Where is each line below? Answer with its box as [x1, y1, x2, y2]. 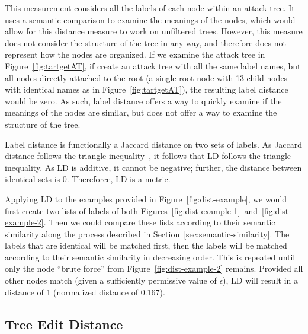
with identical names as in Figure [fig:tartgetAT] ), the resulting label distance [5, 83, 288, 96]
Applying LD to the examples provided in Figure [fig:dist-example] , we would [5, 192, 287, 205]
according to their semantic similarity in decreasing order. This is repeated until [5, 250, 296, 263]
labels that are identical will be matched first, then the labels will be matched [5, 239, 287, 252]
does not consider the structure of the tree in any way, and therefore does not [5, 36, 286, 49]
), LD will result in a [223, 274, 298, 287]
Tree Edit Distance [5, 314, 123, 333]
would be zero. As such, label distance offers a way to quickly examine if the [5, 94, 282, 107]
